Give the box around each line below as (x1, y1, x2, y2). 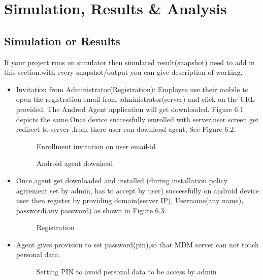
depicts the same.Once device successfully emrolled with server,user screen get (16, 114, 259, 124)
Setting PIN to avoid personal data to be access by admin (36, 266, 217, 277)
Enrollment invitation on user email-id (36, 141, 156, 151)
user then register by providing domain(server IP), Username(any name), (16, 195, 244, 206)
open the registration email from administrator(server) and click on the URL (16, 94, 255, 104)
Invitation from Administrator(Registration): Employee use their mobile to (16, 83, 249, 94)
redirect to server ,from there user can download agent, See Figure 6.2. (16, 124, 236, 134)
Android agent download (36, 158, 113, 169)
